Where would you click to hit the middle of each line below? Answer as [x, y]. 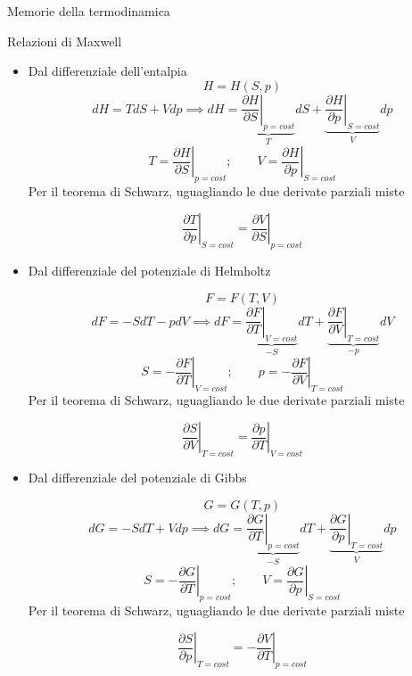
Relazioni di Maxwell [65, 41]
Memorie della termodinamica [89, 11]
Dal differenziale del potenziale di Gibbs [137, 478]
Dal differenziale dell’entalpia [107, 71]
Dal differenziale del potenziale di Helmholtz [149, 271]
